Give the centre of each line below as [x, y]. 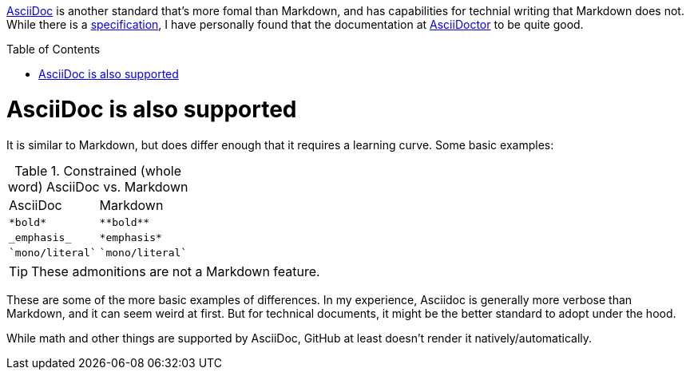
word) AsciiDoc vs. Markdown [98, 186]
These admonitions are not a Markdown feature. [176, 271]
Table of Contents [54, 49]
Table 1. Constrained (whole [98, 170]
